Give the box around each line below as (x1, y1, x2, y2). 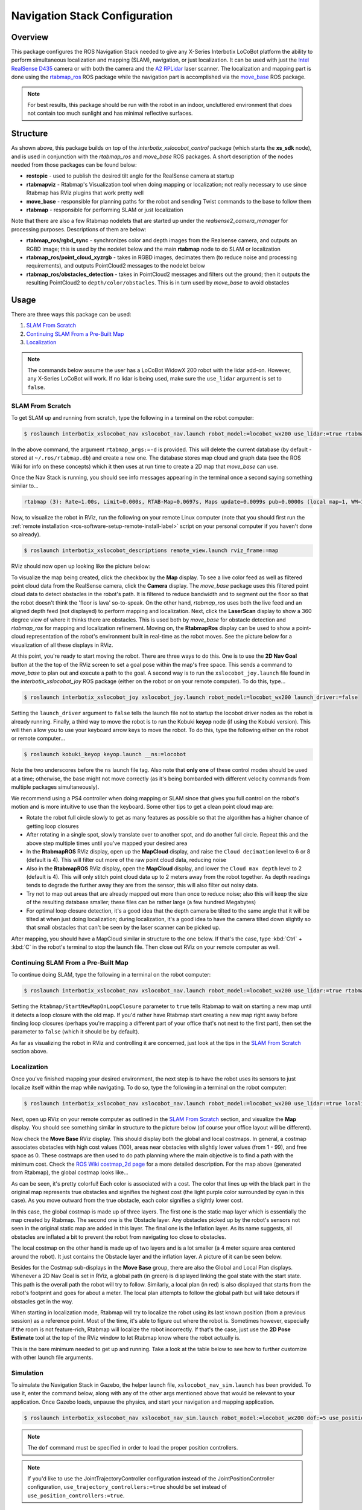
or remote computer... (11, 734, 66, 742)
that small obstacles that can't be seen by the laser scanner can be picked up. (26, 924, 221, 931)
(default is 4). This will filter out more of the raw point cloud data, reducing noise (26, 856, 226, 864)
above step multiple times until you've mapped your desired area (26, 840, 188, 847)
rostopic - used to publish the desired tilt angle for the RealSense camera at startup (26, 172, 235, 179)
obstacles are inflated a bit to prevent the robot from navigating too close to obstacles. (11, 1233, 226, 1241)
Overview (11, 32, 49, 42)
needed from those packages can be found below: (11, 161, 137, 169)
